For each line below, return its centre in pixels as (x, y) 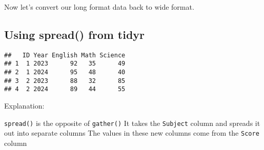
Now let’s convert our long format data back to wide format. (99, 7)
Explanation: (24, 106)
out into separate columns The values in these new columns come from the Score (132, 133)
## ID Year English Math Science (65, 55)
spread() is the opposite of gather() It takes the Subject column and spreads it (132, 123)
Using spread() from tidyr (75, 34)
